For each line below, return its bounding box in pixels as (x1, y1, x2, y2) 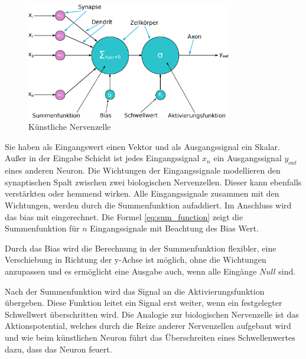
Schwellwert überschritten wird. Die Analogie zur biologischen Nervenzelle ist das (5, 308, 299, 320)
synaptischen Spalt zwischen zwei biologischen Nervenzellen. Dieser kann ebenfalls (5, 175, 302, 188)
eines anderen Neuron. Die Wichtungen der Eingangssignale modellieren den (5, 164, 281, 177)
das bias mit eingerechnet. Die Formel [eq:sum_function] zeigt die (5, 210, 243, 223)
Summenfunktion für (5, 222, 80, 234)
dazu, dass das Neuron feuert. (5, 342, 112, 355)
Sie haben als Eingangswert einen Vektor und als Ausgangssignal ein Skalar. (5, 140, 280, 152)
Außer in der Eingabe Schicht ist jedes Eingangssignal (5, 152, 200, 164)
